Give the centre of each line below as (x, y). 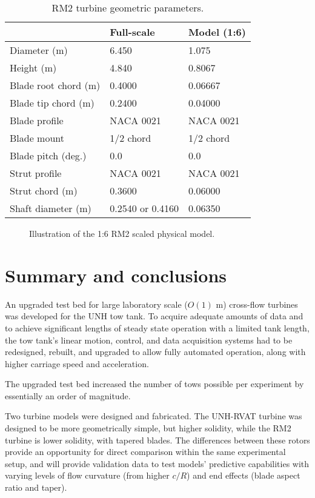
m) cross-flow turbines (257, 304)
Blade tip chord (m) (52, 103)
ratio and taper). (36, 487)
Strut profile (36, 173)
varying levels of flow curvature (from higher (87, 475)
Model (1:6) (217, 32)
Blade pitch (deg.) (48, 155)
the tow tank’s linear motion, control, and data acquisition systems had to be (149, 340)
